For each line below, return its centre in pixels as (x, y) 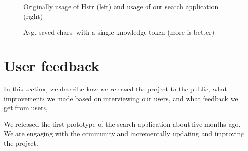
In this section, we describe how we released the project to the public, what (116, 88)
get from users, (26, 108)
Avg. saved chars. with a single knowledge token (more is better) (119, 32)
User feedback (52, 65)
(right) (33, 16)
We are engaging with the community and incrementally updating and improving (124, 133)
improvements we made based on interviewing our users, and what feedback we (121, 98)
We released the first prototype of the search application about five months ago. (122, 124)
